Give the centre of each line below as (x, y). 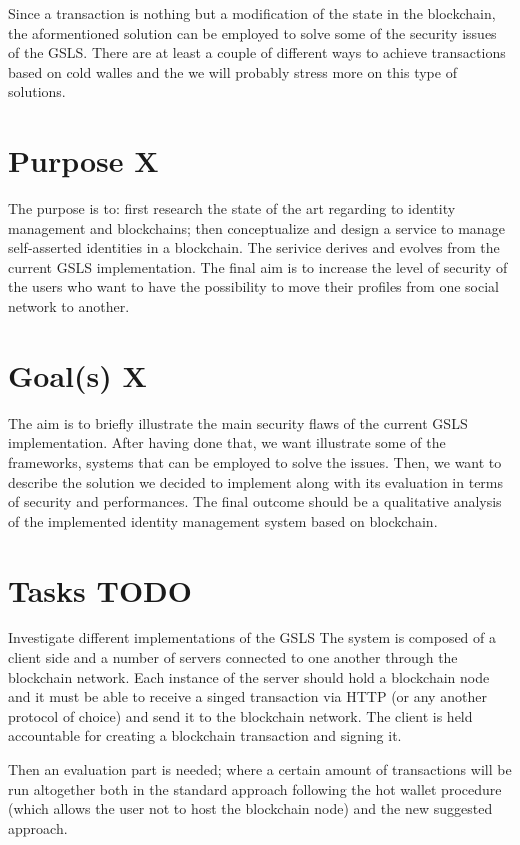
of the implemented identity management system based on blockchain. (223, 520)
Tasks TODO (100, 589)
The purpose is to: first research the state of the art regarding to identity (232, 208)
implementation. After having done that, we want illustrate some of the (227, 442)
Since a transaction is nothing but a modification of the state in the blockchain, (252, 13)
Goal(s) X (77, 374)
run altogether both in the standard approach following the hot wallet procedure (255, 788)
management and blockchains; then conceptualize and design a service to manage (256, 227)
